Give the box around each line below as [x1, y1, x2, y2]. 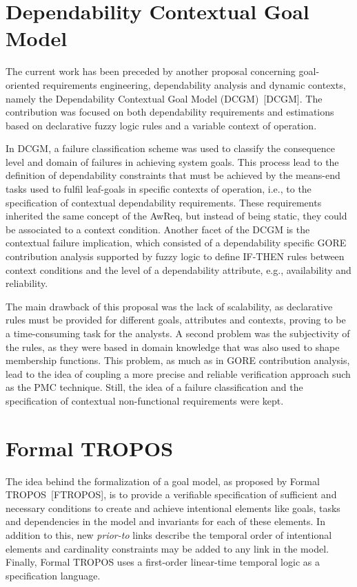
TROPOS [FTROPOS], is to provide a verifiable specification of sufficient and [6, 487, 337, 502]
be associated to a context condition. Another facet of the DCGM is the [6, 222, 310, 236]
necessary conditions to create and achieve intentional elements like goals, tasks [6, 500, 340, 515]
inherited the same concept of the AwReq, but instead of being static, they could [6, 209, 347, 223]
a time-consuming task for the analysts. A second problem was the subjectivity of [6, 326, 350, 340]
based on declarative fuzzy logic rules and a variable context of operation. [6, 118, 317, 132]
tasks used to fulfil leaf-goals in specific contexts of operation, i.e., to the [6, 182, 312, 196]
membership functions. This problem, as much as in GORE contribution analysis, [6, 353, 350, 367]
